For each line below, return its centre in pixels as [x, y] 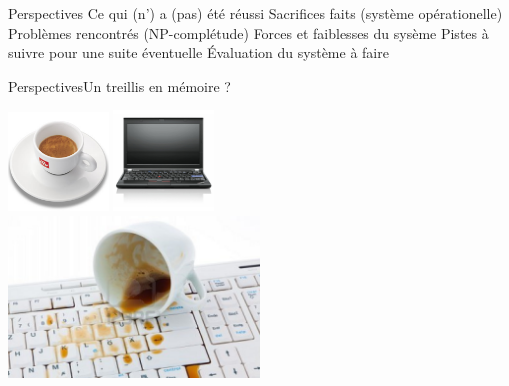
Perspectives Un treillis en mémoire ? [119, 85]
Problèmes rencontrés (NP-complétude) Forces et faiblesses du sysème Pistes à [248, 32]
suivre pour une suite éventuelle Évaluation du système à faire [198, 52]
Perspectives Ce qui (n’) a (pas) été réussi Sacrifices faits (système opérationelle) [255, 13]
